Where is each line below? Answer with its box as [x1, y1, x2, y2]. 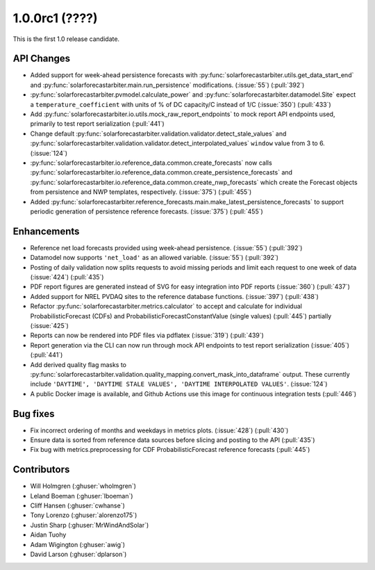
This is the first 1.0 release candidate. [12, 35, 120, 43]
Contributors [12, 464, 70, 475]
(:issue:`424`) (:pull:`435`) [30, 273, 104, 281]
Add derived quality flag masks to [30, 360, 127, 368]
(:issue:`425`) [30, 321, 69, 329]
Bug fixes [12, 407, 55, 420]
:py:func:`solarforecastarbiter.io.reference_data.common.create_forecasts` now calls [30, 158, 272, 167]
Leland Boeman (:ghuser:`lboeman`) [30, 491, 133, 500]
